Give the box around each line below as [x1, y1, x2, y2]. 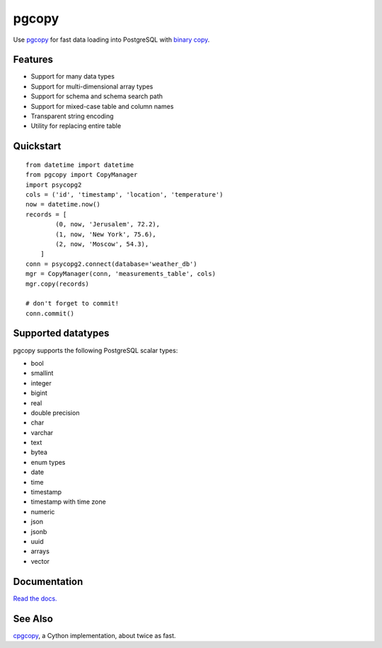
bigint [30, 389, 47, 398]
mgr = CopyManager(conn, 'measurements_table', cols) [25, 270, 216, 278]
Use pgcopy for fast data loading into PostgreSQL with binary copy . [13, 35, 210, 44]
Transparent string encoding [30, 112, 114, 120]
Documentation [13, 575, 83, 587]
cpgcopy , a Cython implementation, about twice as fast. [13, 631, 176, 640]
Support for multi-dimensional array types [30, 82, 154, 91]
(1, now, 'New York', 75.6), [55, 230, 157, 238]
